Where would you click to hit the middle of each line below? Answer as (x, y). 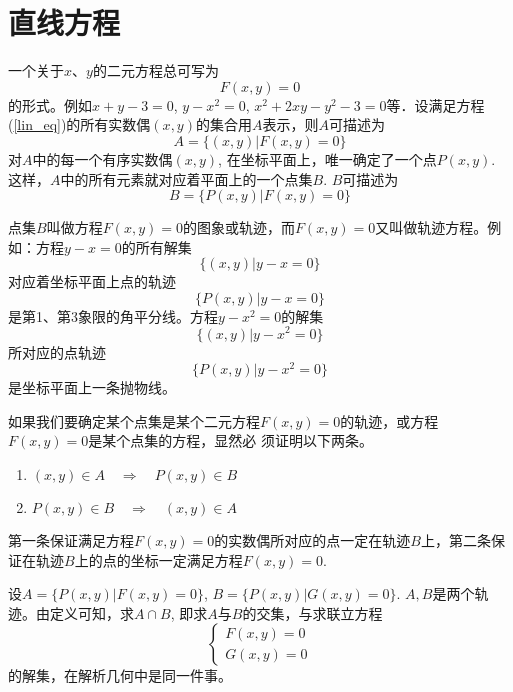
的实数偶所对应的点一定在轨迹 (312, 540)
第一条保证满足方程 (71, 540)
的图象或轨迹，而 (238, 227)
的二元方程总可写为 (155, 70)
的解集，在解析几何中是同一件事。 (120, 675)
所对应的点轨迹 (57, 351)
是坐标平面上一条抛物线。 (92, 387)
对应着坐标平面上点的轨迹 (92, 281)
